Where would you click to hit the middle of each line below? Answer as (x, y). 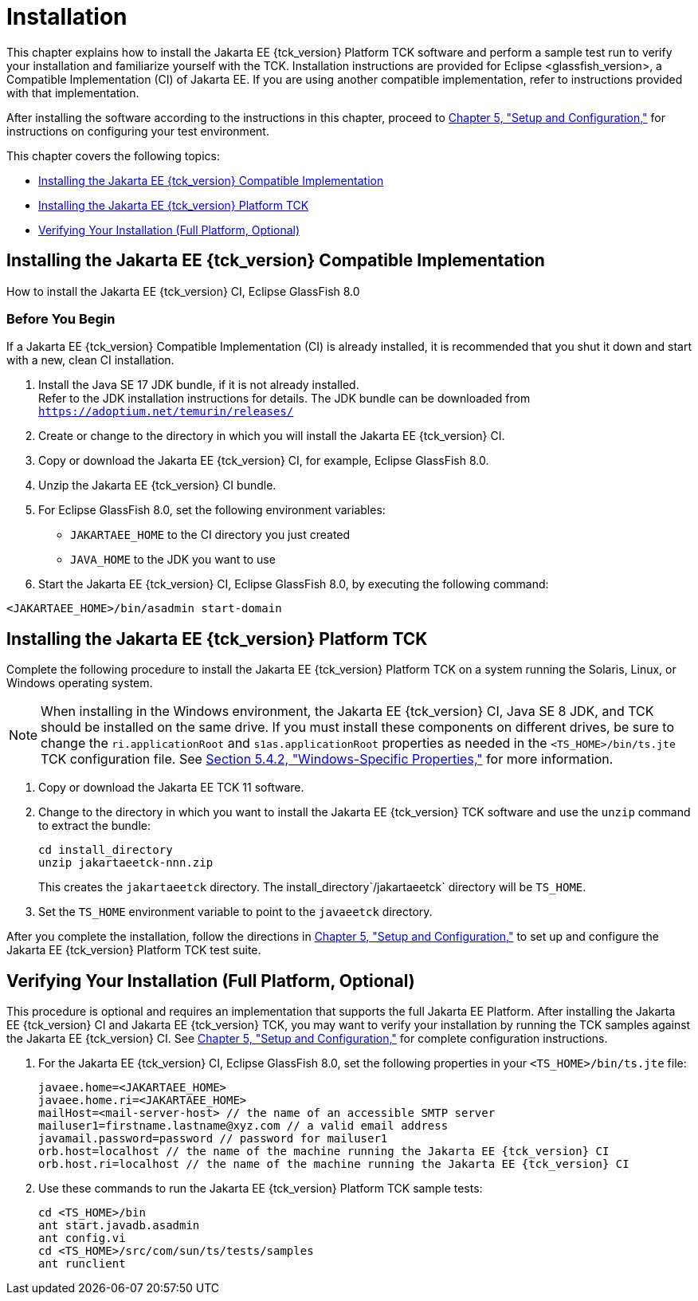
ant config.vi (82, 1238)
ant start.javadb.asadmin (119, 1226)
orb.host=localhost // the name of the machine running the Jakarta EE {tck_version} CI (324, 1152)
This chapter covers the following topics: (113, 155)
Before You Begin (61, 318)
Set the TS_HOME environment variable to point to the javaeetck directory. (235, 912)
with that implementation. (73, 92)
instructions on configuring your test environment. (138, 131)
